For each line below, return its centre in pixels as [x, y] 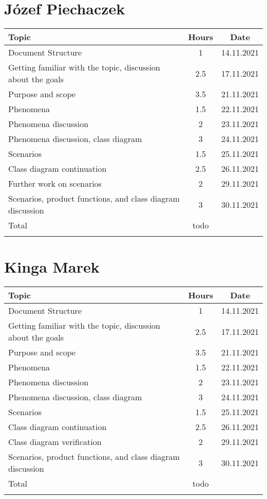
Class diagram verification [55, 442]
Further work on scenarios [55, 184]
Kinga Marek [52, 267]
